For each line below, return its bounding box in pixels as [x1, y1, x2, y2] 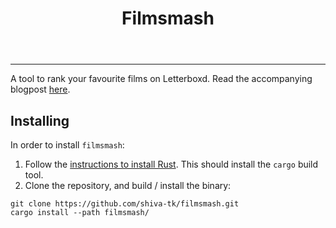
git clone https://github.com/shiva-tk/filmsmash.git [10, 199, 240, 209]
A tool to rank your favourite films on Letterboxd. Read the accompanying [10, 73, 313, 85]
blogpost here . [10, 83, 71, 96]
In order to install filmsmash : [10, 139, 125, 151]
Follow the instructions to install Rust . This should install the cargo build [24, 158, 319, 170]
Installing [10, 112, 70, 129]
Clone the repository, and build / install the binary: [24, 180, 232, 191]
